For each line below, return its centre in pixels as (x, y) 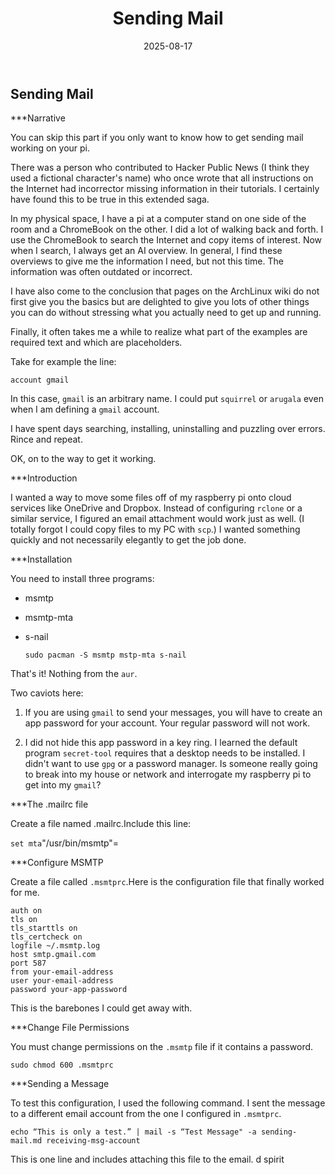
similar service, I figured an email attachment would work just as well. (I (157, 519)
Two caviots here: (47, 693)
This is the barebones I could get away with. (101, 1008)
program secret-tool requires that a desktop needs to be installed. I (165, 753)
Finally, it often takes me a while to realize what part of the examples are (159, 332)
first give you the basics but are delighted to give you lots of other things (160, 302)
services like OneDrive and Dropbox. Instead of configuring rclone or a (156, 508)
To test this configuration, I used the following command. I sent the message (168, 1103)
